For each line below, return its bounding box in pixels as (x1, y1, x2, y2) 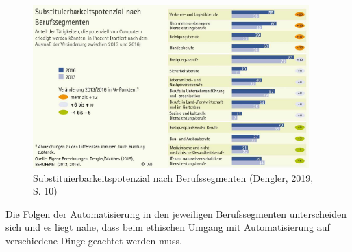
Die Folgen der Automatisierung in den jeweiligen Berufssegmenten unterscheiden (5, 206, 347, 221)
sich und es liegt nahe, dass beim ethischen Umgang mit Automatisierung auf (5, 220, 330, 234)
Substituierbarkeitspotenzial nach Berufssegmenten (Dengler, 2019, (33, 170, 314, 184)
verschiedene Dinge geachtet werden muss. (5, 234, 182, 247)
